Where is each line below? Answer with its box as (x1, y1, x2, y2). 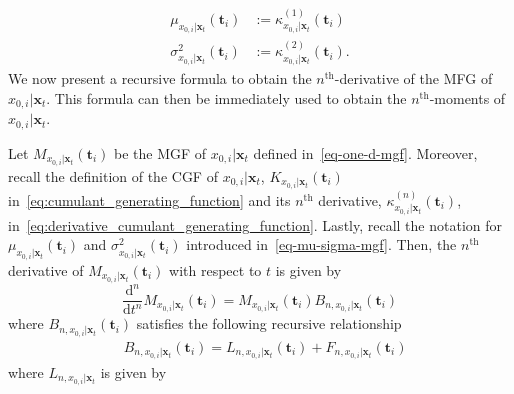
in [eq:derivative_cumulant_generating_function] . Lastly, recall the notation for (8, 214, 503, 235)
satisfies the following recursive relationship (136, 313, 402, 334)
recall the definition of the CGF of (8, 165, 218, 186)
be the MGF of (113, 142, 207, 163)
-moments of (429, 87, 506, 108)
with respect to (169, 259, 262, 280)
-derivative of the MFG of (334, 68, 493, 89)
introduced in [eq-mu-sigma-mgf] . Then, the (186, 234, 457, 255)
